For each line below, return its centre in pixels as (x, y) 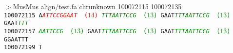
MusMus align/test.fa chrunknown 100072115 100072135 (97, 6)
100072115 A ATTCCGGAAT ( (46, 15)
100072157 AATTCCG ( (39, 31)
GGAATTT (16, 39)
